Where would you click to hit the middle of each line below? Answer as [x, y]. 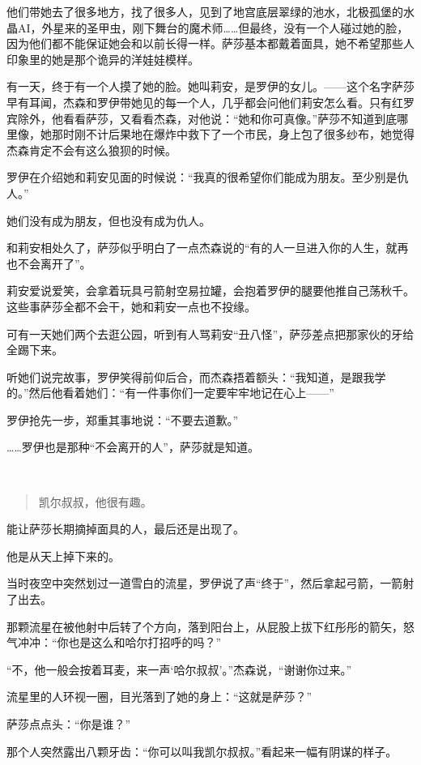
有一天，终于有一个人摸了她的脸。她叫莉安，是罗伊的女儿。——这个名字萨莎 [210, 86]
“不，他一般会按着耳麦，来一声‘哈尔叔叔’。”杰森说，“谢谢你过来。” [179, 669]
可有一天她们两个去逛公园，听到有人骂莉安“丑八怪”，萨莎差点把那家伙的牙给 [210, 333]
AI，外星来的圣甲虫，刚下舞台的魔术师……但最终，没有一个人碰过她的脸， [213, 27]
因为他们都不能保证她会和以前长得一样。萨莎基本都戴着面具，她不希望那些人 [210, 43]
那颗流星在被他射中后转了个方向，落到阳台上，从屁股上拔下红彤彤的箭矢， [205, 626]
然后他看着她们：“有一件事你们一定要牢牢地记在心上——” [181, 393]
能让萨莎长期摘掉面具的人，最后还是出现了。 [125, 529]
